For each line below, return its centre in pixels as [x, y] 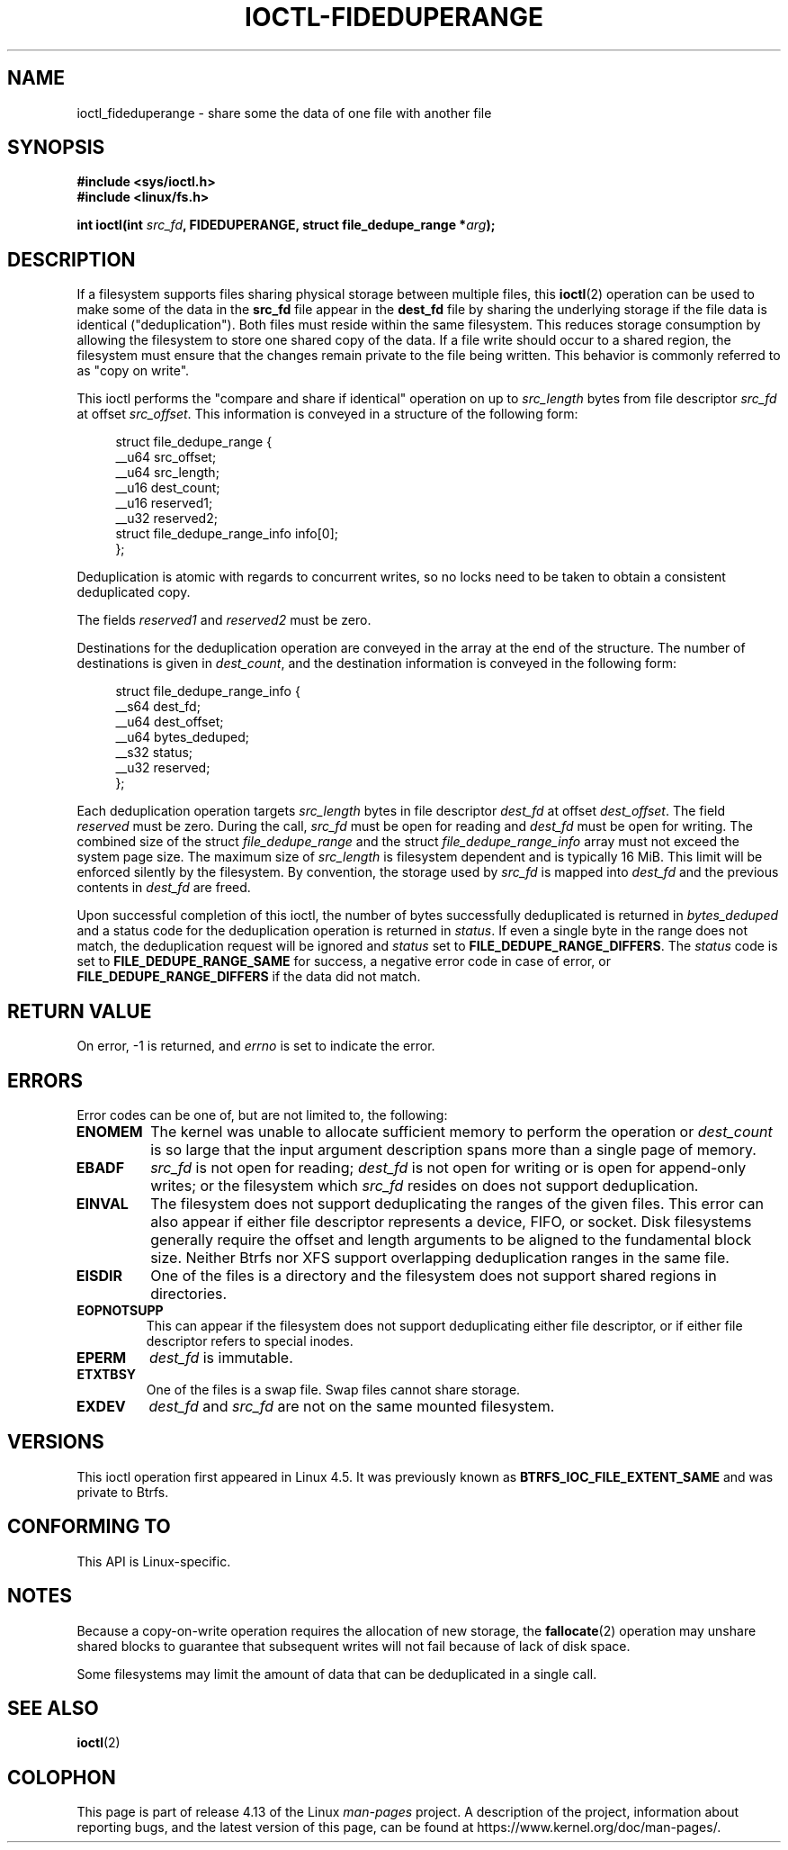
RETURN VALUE [80, 1011]
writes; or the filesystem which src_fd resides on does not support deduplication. [425, 1185]
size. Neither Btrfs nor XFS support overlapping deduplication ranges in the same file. [440, 1257]
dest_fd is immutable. [221, 1357]
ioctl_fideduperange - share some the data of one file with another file [284, 113]
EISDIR [99, 1275]
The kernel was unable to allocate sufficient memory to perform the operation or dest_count [461, 1131]
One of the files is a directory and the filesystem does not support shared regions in [434, 1275]
